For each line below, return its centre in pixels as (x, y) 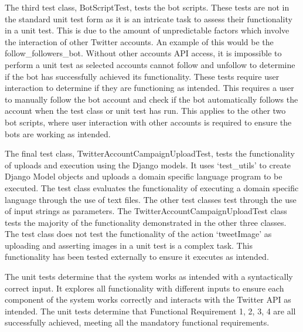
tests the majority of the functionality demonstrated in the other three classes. (146, 222)
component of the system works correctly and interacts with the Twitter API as (148, 299)
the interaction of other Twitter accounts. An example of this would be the (139, 41)
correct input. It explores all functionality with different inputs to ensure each (144, 288)
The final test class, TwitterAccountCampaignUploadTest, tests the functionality (150, 153)
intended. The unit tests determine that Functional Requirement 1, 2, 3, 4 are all (150, 311)
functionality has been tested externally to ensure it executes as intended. (137, 257)
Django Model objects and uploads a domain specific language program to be (144, 176)
